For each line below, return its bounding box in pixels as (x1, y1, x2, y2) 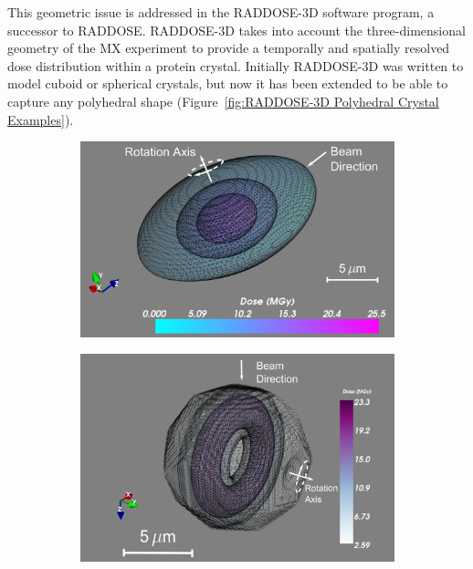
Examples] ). (7, 109, 74, 129)
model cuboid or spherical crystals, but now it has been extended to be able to (7, 74, 448, 93)
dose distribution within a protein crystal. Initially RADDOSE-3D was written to (7, 56, 464, 75)
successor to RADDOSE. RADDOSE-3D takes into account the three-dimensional (7, 20, 466, 39)
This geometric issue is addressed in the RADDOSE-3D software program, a (7, 3, 435, 21)
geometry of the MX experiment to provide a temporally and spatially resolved (7, 38, 450, 57)
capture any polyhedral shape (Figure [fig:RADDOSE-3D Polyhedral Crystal (7, 91, 439, 110)
